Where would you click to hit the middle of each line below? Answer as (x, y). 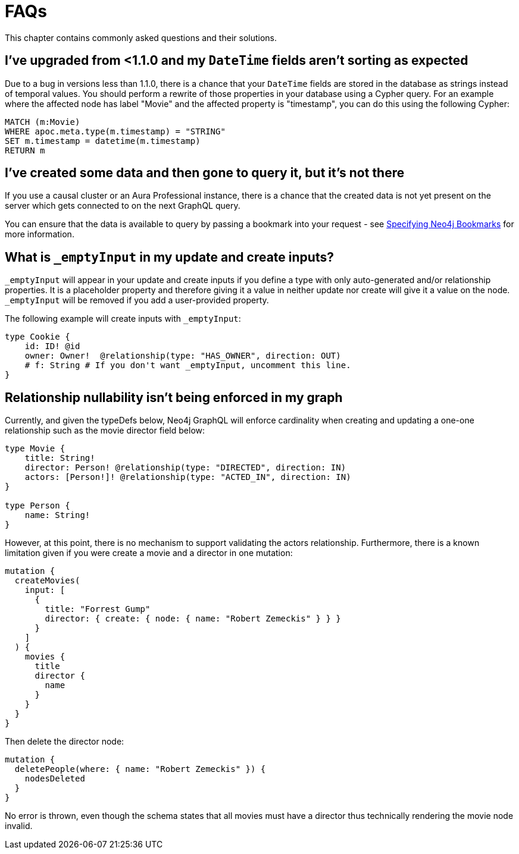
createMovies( (47, 581)
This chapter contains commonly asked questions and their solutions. (141, 37)
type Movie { (35, 449)
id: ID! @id (52, 346)
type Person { (37, 506)
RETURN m (25, 150)
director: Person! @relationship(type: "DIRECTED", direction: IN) (185, 468)
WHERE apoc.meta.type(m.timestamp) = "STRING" (115, 131)
